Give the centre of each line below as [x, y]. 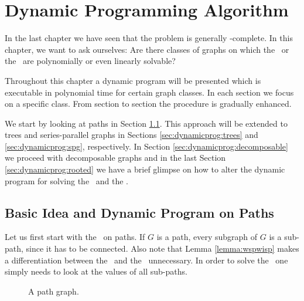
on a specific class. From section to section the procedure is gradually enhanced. [148, 104]
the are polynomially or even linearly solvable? [90, 61]
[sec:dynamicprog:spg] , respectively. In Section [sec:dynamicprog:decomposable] [146, 146]
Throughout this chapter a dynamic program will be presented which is [133, 80]
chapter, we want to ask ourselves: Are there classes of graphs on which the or [147, 49]
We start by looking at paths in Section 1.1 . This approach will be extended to [146, 123]
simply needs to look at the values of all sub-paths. [96, 271]
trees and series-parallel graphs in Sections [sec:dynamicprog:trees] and [131, 135]
